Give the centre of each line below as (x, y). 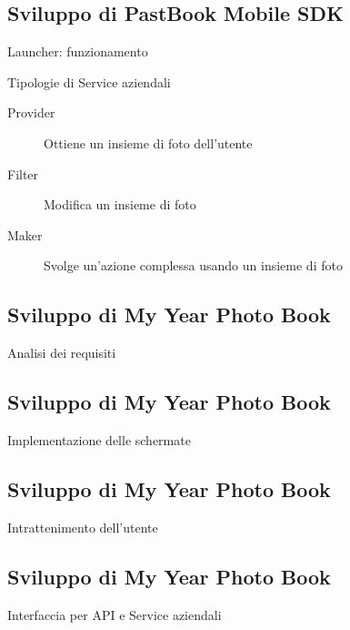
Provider (31, 112)
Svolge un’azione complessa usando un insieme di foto (193, 265)
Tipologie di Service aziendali (89, 81)
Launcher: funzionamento (78, 51)
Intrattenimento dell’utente (83, 527)
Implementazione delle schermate (99, 439)
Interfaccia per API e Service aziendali (115, 614)
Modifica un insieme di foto (120, 204)
